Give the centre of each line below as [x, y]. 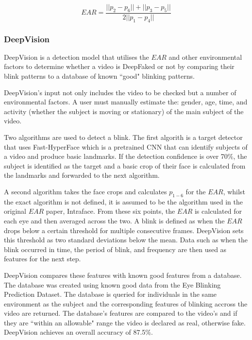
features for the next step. [42, 259]
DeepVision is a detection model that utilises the [76, 57]
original [15, 211]
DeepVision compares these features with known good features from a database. [123, 275]
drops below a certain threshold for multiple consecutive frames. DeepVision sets [124, 230]
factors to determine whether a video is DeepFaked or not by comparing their [119, 66]
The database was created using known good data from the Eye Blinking [112, 284]
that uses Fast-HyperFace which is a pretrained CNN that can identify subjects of [126, 146]
